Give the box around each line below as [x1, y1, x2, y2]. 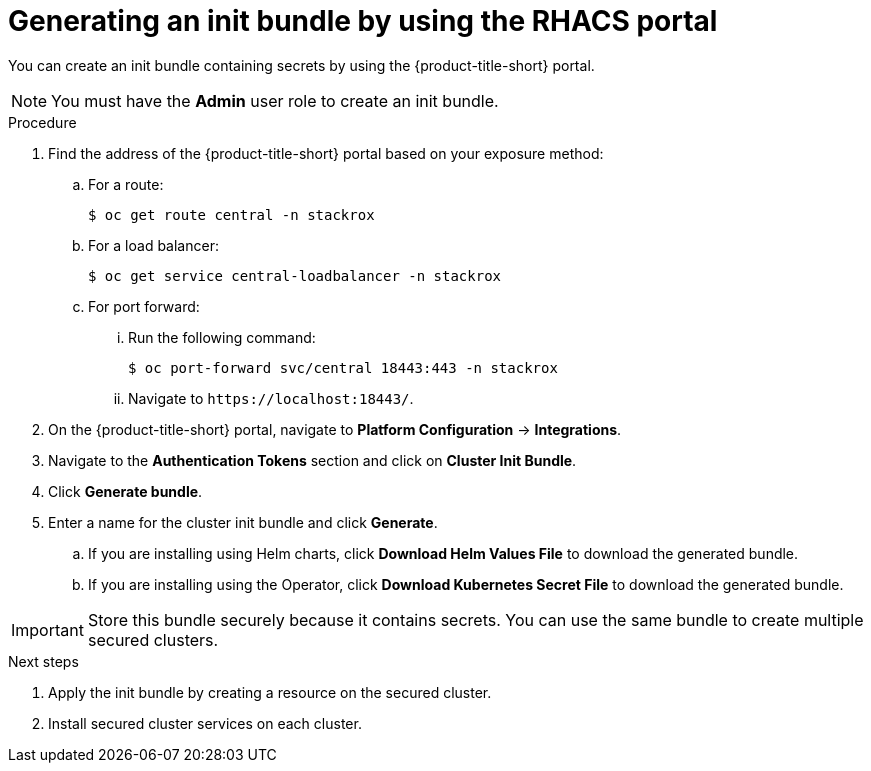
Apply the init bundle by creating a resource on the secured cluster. [48, 683, 492, 701]
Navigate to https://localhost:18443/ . [128, 389, 414, 407]
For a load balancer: [88, 236, 219, 254]
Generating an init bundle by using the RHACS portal [8, 4, 718, 38]
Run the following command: [128, 328, 316, 346]
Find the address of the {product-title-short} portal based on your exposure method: [48, 144, 604, 162]
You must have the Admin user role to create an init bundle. [51, 90, 499, 111]
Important [11, 619, 84, 640]
